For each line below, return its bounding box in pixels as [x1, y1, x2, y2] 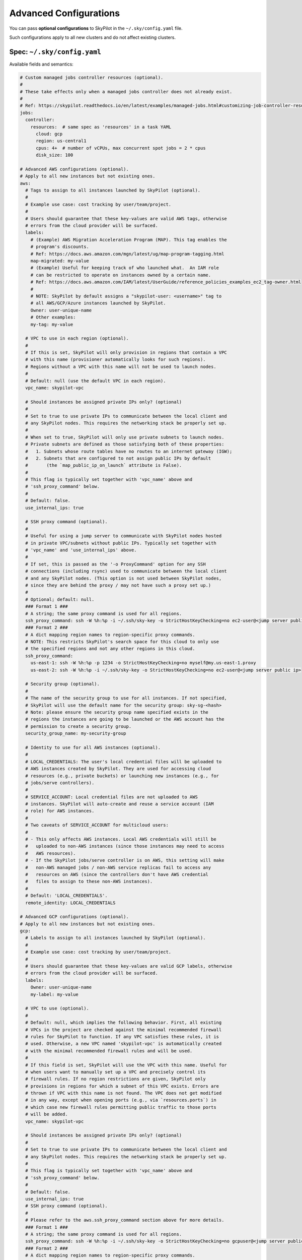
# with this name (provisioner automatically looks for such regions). [25, 357, 206, 362]
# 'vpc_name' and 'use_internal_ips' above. [25, 547, 137, 553]
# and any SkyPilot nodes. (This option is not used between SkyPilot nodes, [25, 575, 222, 581]
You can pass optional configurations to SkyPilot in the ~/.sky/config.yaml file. [9, 25, 183, 31]
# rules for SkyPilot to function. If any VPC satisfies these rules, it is [25, 1034, 219, 1039]
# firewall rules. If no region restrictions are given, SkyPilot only [25, 1076, 206, 1082]
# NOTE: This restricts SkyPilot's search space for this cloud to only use [25, 639, 219, 645]
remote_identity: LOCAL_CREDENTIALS [25, 900, 116, 906]
